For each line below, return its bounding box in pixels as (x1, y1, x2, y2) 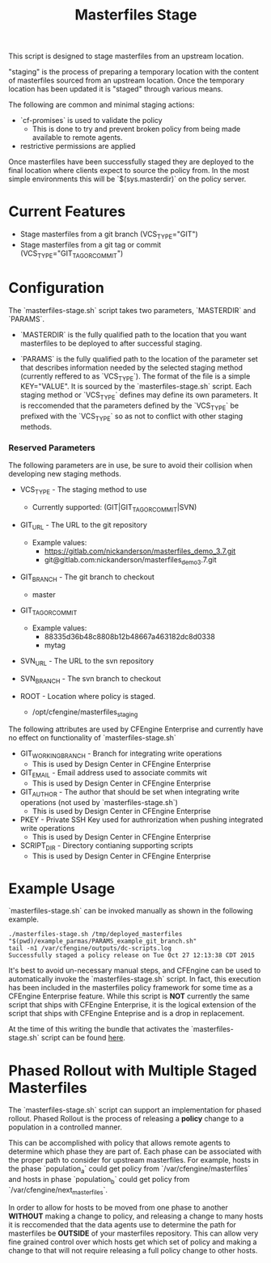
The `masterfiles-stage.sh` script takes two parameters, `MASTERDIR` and (8, 305, 256, 315)
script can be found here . (40, 1033, 125, 1043)
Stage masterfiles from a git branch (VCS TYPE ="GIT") (19, 229, 198, 240)
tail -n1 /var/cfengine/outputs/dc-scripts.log (8, 944, 172, 952)
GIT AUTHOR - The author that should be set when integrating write (19, 786, 240, 799)
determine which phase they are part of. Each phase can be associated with (8, 1146, 261, 1156)
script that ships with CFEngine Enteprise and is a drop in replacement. (8, 1009, 245, 1019)
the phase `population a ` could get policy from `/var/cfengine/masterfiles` (8, 1163, 251, 1176)
